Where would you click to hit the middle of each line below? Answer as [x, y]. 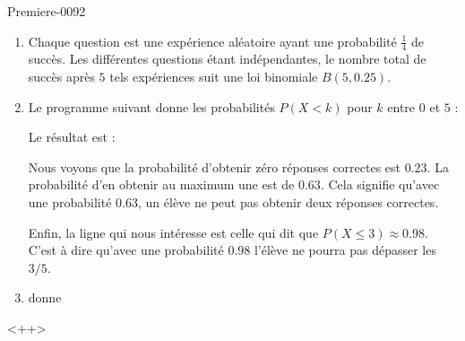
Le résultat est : [72, 137]
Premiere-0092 [47, 11]
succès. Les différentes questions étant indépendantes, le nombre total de [227, 59]
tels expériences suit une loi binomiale [214, 77]
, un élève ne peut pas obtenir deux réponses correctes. [288, 201]
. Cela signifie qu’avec [380, 184]
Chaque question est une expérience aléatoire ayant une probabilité [212, 41]
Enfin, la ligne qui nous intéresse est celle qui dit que [173, 232]
